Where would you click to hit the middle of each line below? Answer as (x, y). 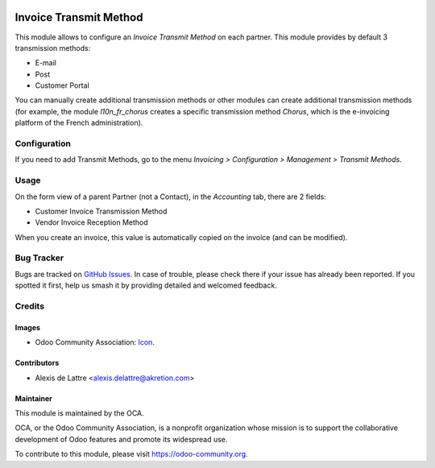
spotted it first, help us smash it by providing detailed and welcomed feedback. (146, 285)
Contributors (37, 363)
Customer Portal (62, 85)
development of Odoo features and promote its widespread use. (121, 439)
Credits (29, 306)
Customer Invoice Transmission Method (101, 211)
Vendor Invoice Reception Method (91, 222)
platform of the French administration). (79, 123)
